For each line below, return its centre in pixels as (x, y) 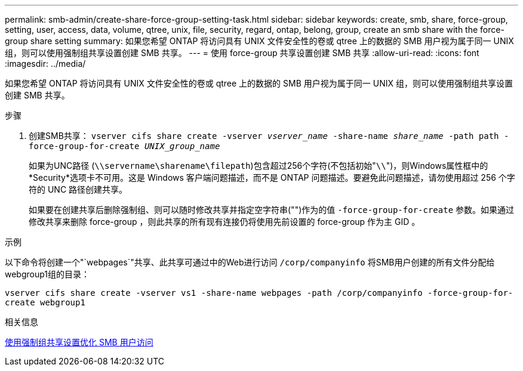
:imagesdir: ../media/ (45, 64)
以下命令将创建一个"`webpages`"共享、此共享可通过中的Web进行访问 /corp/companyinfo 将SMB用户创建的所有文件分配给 (250, 262)
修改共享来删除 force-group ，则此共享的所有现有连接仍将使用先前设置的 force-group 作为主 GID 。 (224, 222)
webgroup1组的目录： (47, 274)
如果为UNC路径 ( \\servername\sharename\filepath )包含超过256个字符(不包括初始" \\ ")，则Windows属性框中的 (259, 166)
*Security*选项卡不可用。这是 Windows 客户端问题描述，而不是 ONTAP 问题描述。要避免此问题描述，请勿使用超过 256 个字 (272, 177)
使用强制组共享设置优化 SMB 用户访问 (79, 342)
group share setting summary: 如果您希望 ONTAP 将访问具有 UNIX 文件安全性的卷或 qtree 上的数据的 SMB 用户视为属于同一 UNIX (259, 41)
